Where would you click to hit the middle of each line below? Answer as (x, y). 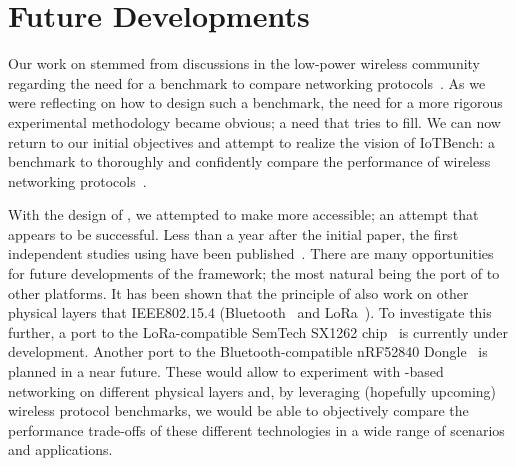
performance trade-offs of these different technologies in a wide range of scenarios (256, 429)
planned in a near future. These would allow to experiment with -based (226, 371)
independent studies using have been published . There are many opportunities (251, 253)
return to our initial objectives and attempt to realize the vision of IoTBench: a (252, 141)
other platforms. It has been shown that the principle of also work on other (238, 292)
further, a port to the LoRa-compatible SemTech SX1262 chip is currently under (258, 331)
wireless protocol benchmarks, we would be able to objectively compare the (238, 410)
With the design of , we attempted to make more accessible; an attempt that (243, 214)
